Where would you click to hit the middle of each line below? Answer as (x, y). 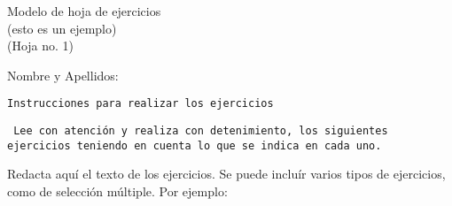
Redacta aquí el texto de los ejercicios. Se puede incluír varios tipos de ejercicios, (226, 174)
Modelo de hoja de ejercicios (84, 11)
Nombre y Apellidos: (63, 75)
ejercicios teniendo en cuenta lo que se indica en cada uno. (195, 145)
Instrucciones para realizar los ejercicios (140, 104)
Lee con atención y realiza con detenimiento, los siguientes (201, 131)
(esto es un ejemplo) (62, 28)
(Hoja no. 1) (41, 46)
